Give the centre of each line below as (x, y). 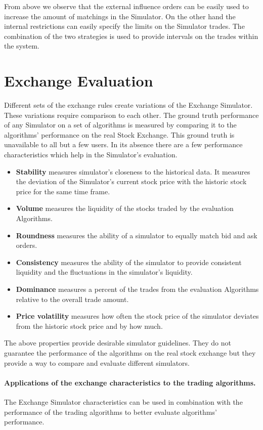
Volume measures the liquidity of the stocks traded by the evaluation (125, 208)
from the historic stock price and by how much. (89, 326)
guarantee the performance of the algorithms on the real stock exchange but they (130, 352)
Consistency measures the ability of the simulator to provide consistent (129, 262)
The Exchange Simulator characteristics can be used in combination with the (123, 401)
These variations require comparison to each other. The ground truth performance (131, 115)
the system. (22, 46)
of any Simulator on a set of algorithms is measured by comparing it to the (120, 125)
